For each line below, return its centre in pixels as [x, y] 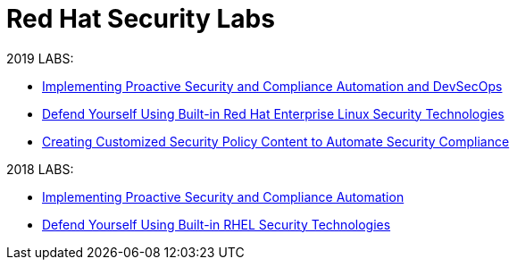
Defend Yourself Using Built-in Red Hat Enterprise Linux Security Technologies [273, 113]
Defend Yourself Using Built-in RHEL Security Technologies [217, 224]
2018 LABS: [40, 169]
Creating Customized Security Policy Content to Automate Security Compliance [276, 141]
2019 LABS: [40, 58]
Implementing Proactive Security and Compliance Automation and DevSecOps [272, 86]
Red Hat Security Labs [141, 19]
